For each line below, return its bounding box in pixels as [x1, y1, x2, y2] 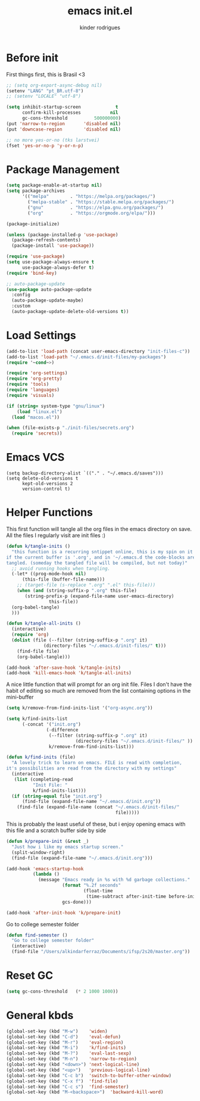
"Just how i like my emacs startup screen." [11, 843, 124, 850]
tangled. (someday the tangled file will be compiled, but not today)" [6, 560, 187, 566]
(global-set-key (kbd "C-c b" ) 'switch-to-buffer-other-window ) [6, 1072, 171, 1078]
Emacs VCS [6, 451, 65, 464]
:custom [11, 303, 31, 309]
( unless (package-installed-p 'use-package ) [6, 231, 118, 238]
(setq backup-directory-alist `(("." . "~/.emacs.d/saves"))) [6, 470, 164, 476]
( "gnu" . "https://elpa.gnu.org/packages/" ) [27, 204, 164, 210]
